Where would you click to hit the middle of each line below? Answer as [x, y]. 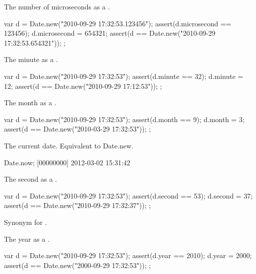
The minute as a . [31, 59]
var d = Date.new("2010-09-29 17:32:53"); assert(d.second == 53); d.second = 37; [128, 195]
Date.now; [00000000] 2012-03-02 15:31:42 [67, 162]
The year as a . [27, 239]
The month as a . [30, 103]
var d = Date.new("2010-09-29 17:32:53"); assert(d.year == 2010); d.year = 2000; [128, 255]
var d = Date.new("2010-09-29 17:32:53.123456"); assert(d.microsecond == [118, 23]
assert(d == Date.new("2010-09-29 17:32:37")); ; [77, 205]
